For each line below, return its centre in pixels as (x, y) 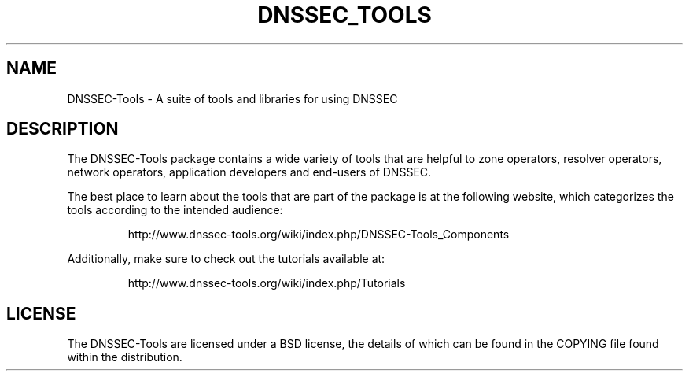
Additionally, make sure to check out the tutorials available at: (226, 259)
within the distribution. (125, 357)
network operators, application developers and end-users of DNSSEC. (249, 172)
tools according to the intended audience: (175, 210)
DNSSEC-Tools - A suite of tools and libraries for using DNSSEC (232, 98)
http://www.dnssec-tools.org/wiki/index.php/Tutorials (267, 283)
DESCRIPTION (63, 129)
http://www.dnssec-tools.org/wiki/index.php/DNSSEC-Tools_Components (319, 235)
